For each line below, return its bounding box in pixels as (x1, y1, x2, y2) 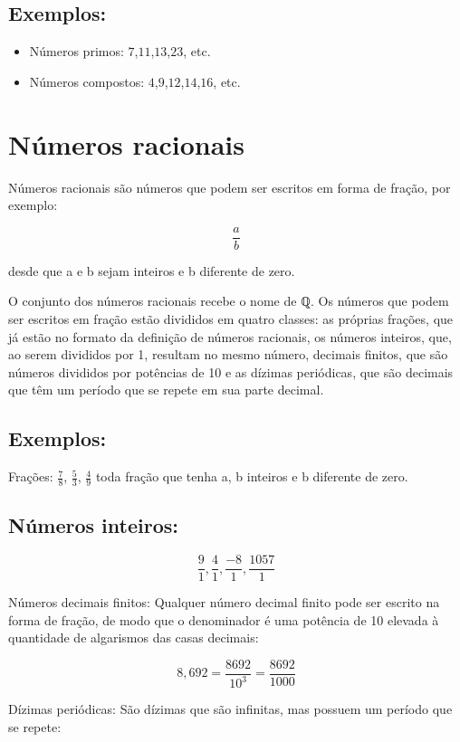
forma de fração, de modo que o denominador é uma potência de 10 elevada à (8, 610, 439, 629)
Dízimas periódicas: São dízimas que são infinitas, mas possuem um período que (8, 699, 453, 718)
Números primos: (29, 42, 124, 61)
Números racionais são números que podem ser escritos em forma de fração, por (8, 177, 451, 196)
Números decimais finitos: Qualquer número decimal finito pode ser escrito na (8, 593, 440, 612)
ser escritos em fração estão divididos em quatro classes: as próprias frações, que (8, 309, 454, 328)
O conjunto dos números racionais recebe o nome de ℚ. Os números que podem (8, 291, 449, 310)
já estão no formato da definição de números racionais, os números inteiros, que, (8, 327, 452, 346)
